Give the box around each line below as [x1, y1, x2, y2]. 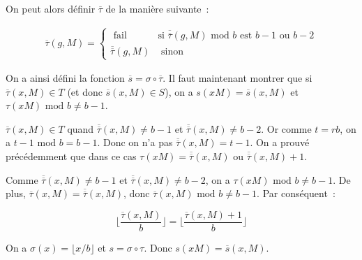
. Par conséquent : [257, 186, 335, 201]
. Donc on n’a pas [97, 135, 173, 150]
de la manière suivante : [105, 1, 209, 15]
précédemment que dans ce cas [6, 149, 137, 164]
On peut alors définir [6, 1, 96, 15]
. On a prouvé [250, 135, 310, 150]
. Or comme [261, 121, 312, 136]
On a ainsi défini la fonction [6, 71, 125, 85]
